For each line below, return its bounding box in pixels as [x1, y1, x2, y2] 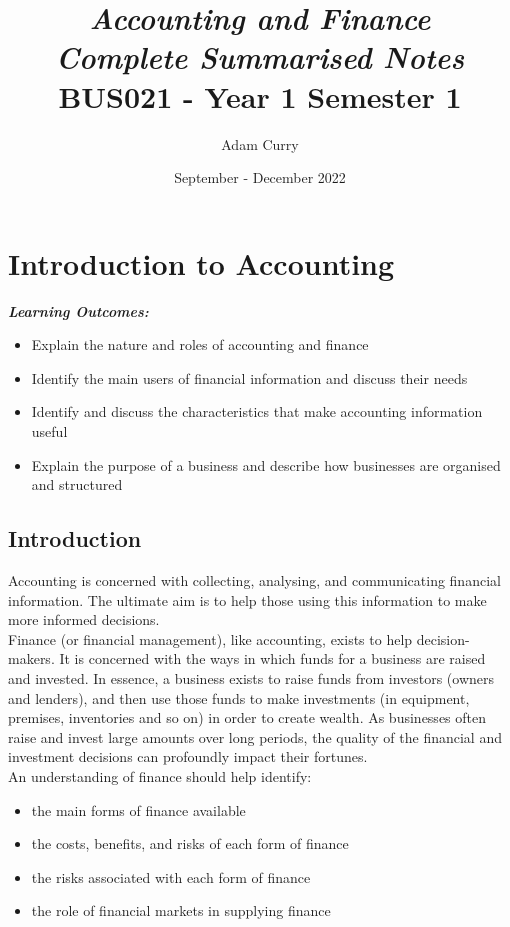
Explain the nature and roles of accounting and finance [31, 334, 369, 355]
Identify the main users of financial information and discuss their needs [31, 367, 468, 388]
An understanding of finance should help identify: [8, 765, 312, 786]
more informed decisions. [8, 609, 160, 630]
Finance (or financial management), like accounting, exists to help [8, 628, 413, 649]
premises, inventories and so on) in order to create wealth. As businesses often [8, 707, 487, 728]
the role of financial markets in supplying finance [31, 900, 331, 921]
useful [31, 421, 68, 441]
